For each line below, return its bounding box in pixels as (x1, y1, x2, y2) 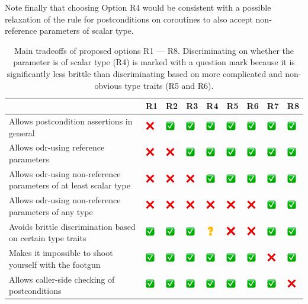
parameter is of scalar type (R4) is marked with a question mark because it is (13, 56, 295, 68)
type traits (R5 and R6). (124, 79, 214, 91)
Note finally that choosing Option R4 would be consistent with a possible (5, 1, 271, 13)
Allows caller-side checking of (9, 273, 115, 285)
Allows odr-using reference (9, 141, 105, 153)
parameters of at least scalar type (9, 179, 130, 191)
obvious (94, 79, 122, 91)
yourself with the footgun (9, 258, 101, 270)
